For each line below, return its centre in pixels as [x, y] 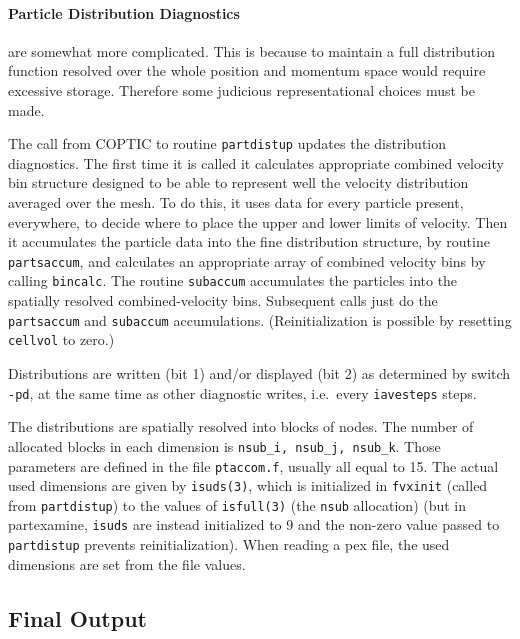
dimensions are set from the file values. [127, 563]
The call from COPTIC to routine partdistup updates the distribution [227, 143]
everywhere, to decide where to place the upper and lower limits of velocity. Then [258, 221]
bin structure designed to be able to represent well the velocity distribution [238, 182]
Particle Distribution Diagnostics [124, 12]
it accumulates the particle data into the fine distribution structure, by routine [249, 241]
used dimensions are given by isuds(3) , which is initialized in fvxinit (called [248, 485]
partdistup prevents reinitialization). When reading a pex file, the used [229, 544]
